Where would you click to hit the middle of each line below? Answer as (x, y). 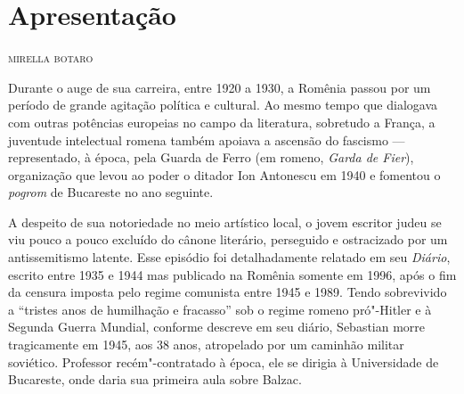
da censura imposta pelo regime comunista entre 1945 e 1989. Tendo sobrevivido (228, 292)
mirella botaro (51, 57)
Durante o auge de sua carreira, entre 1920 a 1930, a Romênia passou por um (220, 87)
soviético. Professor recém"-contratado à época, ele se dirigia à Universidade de (224, 361)
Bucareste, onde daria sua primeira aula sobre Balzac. (155, 379)
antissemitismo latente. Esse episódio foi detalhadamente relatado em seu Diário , (229, 257)
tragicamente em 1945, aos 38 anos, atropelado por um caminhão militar (206, 345)
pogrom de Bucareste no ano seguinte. (111, 192)
